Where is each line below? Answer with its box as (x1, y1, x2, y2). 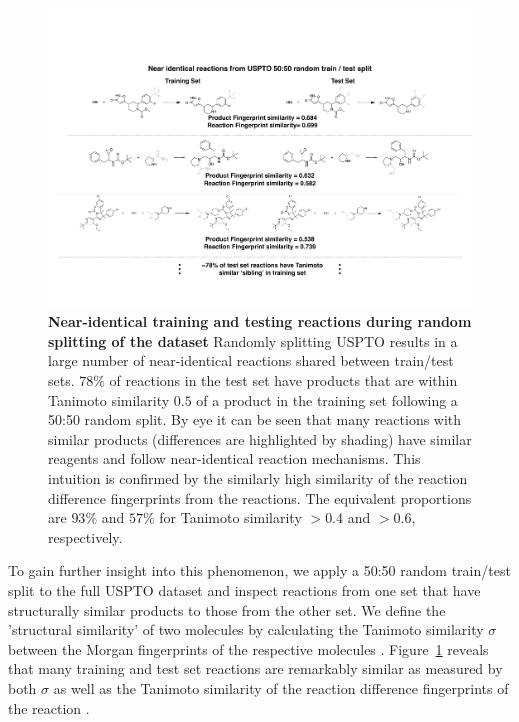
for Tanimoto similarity (159, 507, 302, 528)
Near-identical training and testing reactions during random (48, 311, 472, 332)
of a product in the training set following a (196, 389, 458, 410)
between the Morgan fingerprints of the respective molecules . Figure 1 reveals (8, 638, 489, 659)
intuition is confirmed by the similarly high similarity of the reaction (48, 468, 468, 488)
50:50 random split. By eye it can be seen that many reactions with (48, 409, 462, 430)
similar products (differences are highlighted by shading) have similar (48, 428, 472, 449)
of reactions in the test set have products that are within (109, 370, 458, 391)
